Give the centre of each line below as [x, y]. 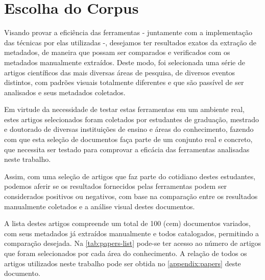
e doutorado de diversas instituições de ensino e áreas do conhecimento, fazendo [129, 129]
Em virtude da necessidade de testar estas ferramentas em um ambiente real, [124, 109]
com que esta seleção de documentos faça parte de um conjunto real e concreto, [128, 139]
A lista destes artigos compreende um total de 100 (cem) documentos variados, [127, 223]
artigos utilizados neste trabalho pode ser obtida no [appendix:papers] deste [123, 263]
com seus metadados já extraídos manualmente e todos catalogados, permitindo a [132, 233]
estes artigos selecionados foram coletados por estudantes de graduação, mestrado [131, 119]
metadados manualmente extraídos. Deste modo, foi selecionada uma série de [125, 62]
